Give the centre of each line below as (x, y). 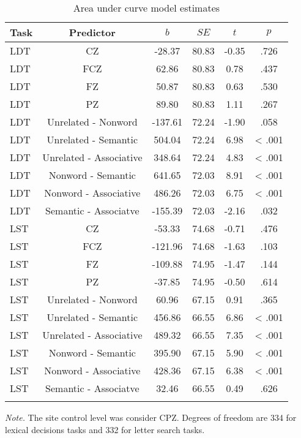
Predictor (92, 32)
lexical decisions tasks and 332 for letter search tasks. (105, 429)
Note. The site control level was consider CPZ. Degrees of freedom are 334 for (151, 417)
